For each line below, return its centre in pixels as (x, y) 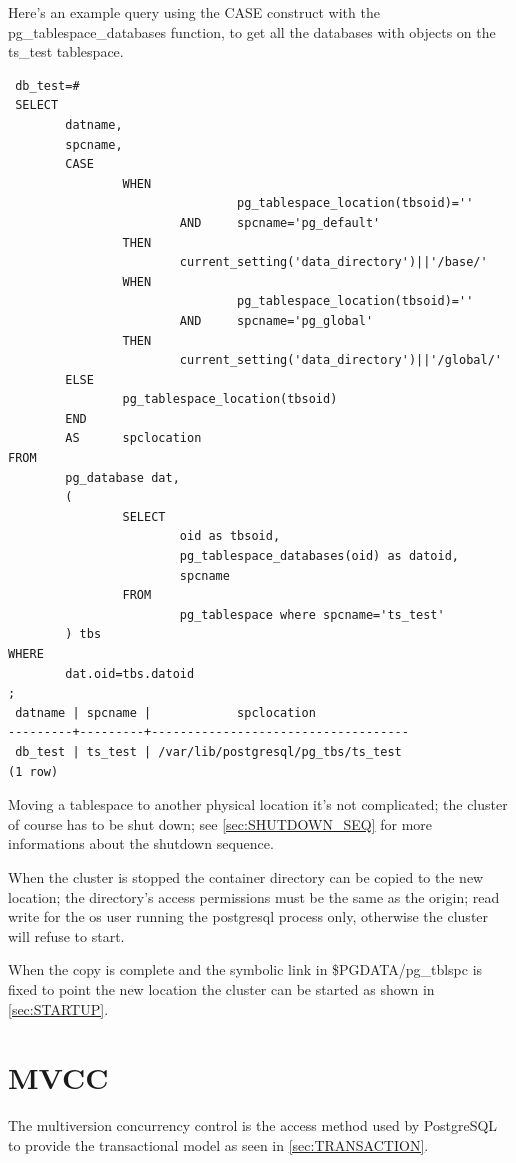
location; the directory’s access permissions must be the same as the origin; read (254, 896)
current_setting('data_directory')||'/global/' (340, 360)
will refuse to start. (66, 935)
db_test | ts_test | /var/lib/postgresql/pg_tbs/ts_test (208, 751)
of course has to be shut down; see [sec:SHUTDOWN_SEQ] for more (220, 823)
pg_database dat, (122, 477)
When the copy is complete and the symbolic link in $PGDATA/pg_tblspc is (245, 969)
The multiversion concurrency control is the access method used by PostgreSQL (253, 1125)
